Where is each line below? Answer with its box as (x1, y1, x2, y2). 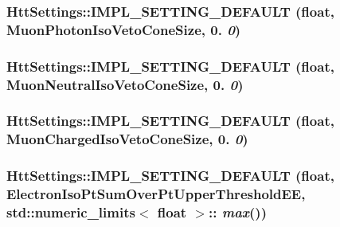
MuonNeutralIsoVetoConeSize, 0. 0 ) (6, 74, 244, 94)
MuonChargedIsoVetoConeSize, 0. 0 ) (6, 129, 248, 149)
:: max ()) (209, 202, 267, 222)
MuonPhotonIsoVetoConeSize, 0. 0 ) (6, 19, 241, 39)
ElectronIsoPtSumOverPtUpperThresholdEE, (6, 184, 306, 204)
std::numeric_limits (6, 202, 135, 222)
